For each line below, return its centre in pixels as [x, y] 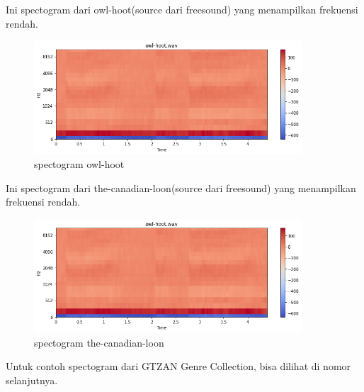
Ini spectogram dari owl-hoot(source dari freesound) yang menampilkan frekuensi [182, 9]
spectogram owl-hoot [79, 164]
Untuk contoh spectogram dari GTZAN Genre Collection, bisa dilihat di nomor [178, 366]
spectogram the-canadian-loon [99, 342]
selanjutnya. [32, 380]
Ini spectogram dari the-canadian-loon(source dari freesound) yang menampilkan [181, 187]
